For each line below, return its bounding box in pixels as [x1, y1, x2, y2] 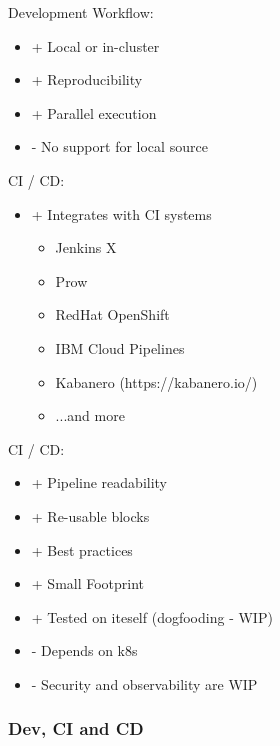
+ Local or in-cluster [31, 35, 160, 56]
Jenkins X [55, 237, 117, 258]
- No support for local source [31, 136, 208, 157]
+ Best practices [31, 539, 133, 560]
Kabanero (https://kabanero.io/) [55, 371, 258, 392]
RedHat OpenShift [55, 304, 170, 325]
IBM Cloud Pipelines [55, 337, 185, 358]
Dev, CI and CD [8, 716, 144, 741]
